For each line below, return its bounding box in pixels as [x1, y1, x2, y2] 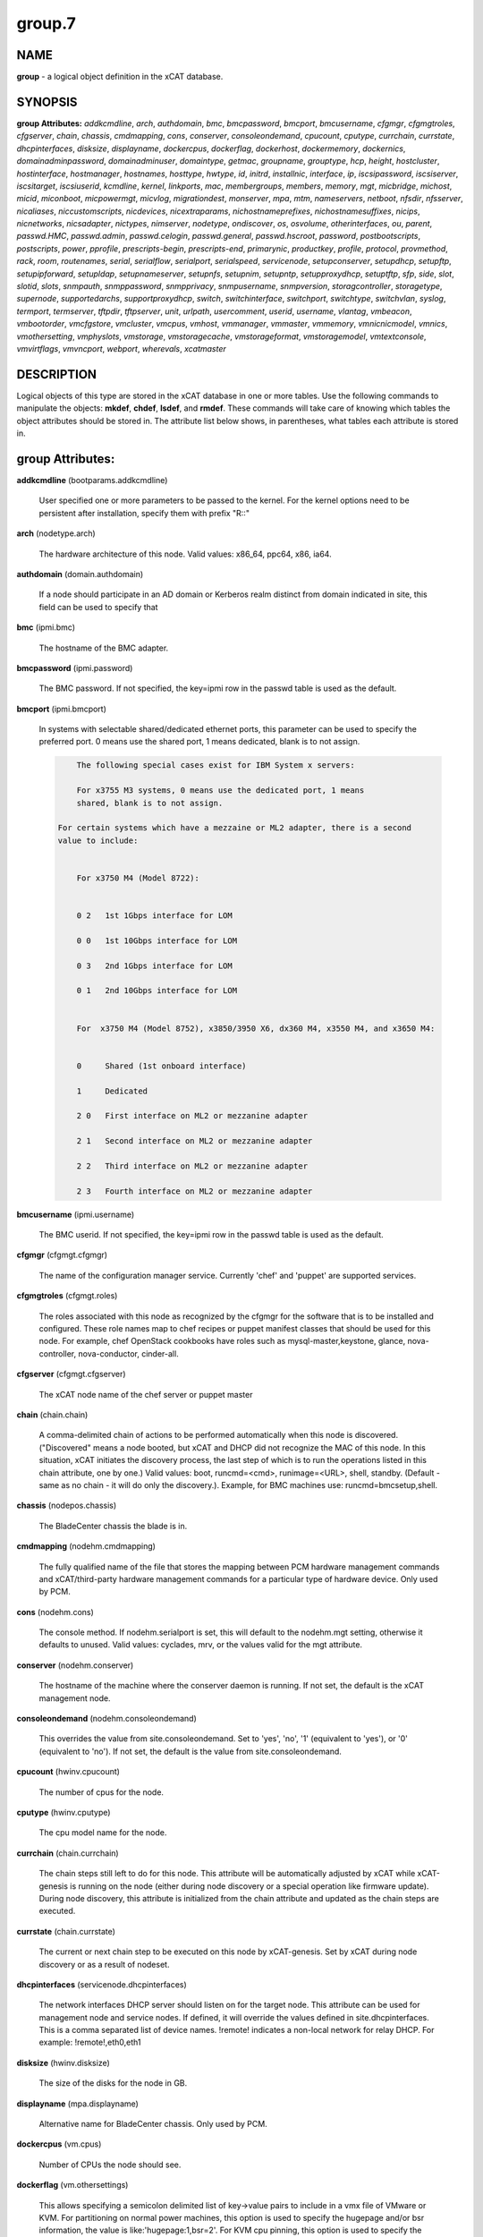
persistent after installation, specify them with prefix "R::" [38, 507, 250, 518]
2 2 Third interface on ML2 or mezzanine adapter [76, 1161, 309, 1171]
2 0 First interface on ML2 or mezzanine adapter [76, 1110, 309, 1121]
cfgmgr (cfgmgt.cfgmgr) [16, 1249, 107, 1261]
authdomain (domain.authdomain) [16, 568, 144, 579]
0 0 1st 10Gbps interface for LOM [76, 935, 237, 946]
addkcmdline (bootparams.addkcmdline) [16, 474, 168, 485]
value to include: [57, 835, 139, 846]
